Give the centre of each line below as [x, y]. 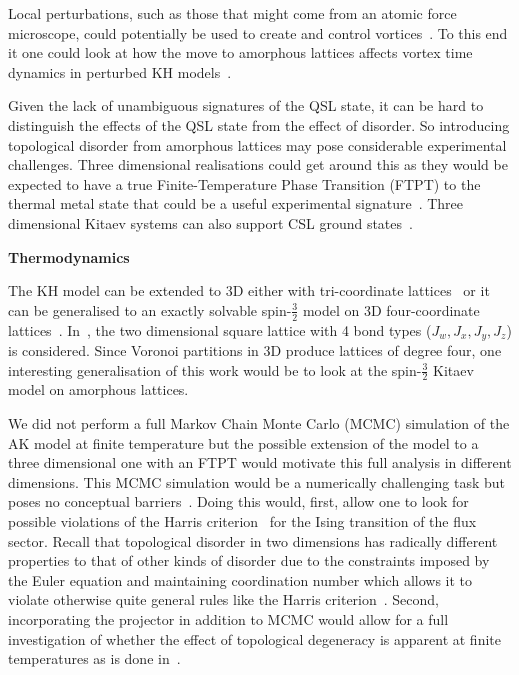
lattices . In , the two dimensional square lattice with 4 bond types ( [220, 329]
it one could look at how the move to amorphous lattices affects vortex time [240, 52]
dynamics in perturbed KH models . [120, 71]
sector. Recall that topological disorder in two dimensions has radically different [253, 540]
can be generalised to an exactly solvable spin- [150, 309]
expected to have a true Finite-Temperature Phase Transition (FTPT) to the [244, 183]
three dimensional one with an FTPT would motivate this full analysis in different [260, 462]
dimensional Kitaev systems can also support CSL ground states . [210, 222]
